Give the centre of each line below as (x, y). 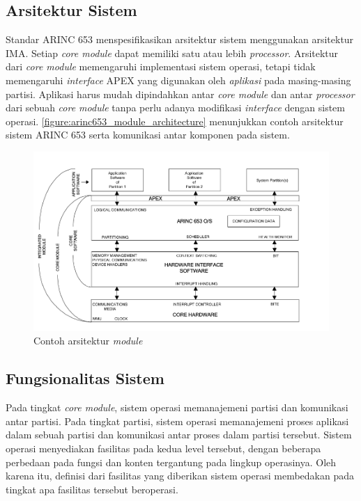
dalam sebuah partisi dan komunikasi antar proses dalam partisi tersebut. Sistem (179, 435)
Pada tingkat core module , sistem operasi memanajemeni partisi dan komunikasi (177, 407)
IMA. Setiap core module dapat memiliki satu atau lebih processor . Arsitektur (172, 53)
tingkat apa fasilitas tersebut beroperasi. (92, 489)
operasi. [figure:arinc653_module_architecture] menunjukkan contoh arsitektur (175, 121)
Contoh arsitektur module (88, 341)
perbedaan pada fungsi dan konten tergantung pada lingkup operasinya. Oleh (171, 462)
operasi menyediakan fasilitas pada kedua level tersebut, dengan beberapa (163, 448)
